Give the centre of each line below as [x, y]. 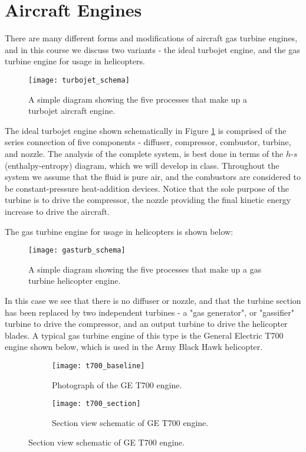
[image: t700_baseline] [98, 366]
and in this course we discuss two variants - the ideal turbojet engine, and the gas [152, 49]
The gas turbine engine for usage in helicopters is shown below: [119, 231]
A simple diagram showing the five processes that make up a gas [145, 269]
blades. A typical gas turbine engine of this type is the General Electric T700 [144, 335]
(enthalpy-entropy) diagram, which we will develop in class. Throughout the [142, 165]
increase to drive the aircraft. [57, 211]
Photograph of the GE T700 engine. [117, 384]
